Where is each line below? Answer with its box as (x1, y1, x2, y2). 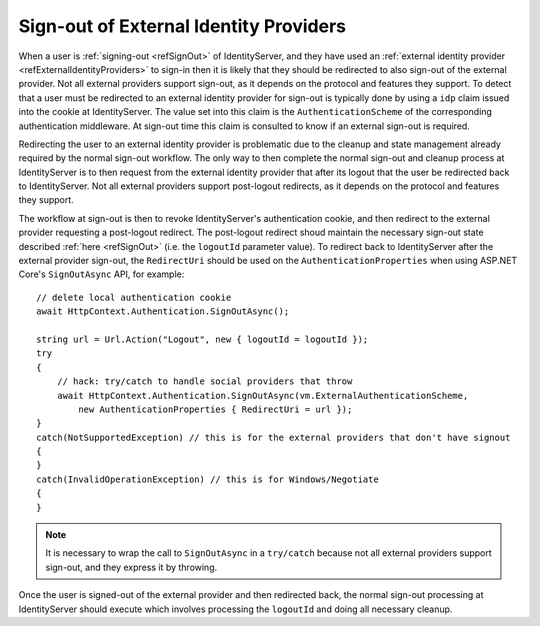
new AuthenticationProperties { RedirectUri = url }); (78, 403, 353, 415)
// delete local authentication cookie (36, 291, 232, 303)
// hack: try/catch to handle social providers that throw (56, 376, 353, 387)
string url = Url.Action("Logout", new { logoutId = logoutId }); (36, 333, 369, 345)
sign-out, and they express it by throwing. (45, 561, 218, 573)
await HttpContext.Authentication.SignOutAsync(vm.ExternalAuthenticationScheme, (56, 390, 469, 401)
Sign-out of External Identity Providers (18, 15, 347, 37)
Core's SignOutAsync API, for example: (18, 268, 185, 280)
